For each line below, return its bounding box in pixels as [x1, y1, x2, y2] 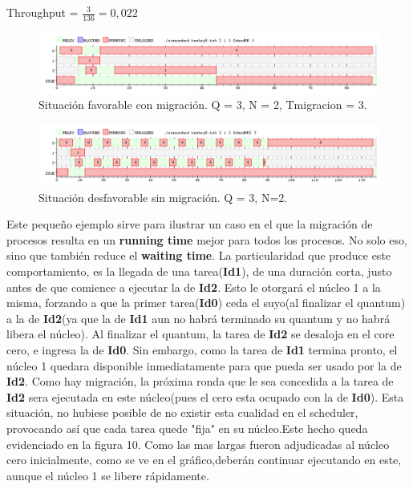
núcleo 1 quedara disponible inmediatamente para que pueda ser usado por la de [6, 357, 402, 374]
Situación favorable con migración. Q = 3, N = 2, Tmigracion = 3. [38, 96, 367, 113]
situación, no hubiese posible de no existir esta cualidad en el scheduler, [6, 404, 358, 421]
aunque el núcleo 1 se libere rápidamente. [6, 467, 209, 483]
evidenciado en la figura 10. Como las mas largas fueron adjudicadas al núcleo [6, 435, 390, 452]
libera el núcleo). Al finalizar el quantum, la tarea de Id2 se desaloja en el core [6, 325, 395, 342]
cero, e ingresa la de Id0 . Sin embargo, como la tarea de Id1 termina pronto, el [6, 341, 398, 358]
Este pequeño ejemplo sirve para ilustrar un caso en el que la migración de [6, 216, 373, 232]
